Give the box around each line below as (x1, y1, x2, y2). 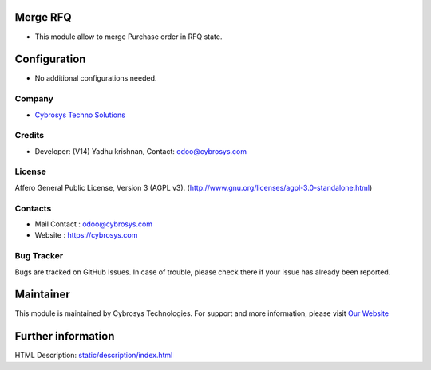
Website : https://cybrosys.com (34, 230, 138, 240)
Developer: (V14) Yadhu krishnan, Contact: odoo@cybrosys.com (34, 146, 247, 155)
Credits (14, 130, 44, 141)
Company (14, 93, 53, 104)
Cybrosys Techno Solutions (34, 110, 125, 120)
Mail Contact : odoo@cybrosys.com (34, 219, 153, 229)
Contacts (14, 203, 52, 214)
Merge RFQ (14, 10, 72, 24)
